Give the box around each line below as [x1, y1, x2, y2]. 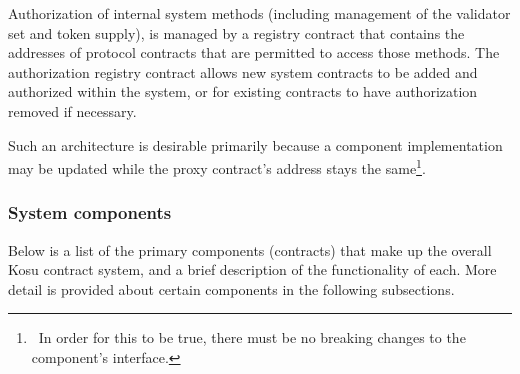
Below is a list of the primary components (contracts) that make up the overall [8, 239, 492, 260]
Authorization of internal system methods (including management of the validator [8, 3, 511, 23]
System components [8, 200, 172, 225]
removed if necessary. [8, 100, 137, 121]
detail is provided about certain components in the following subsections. [8, 278, 455, 299]
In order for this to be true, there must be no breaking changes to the [38, 327, 466, 348]
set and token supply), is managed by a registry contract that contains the [8, 22, 465, 43]
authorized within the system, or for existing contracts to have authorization [8, 81, 478, 102]
